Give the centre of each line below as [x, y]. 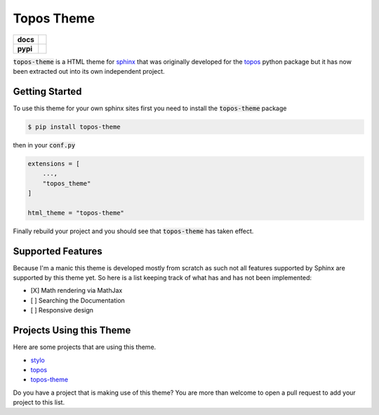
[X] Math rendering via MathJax [77, 291]
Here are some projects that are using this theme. [85, 347]
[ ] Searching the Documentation [78, 300]
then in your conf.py [44, 145]
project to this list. [39, 402]
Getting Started [47, 91]
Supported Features [58, 251]
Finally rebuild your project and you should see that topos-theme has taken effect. [133, 231]
